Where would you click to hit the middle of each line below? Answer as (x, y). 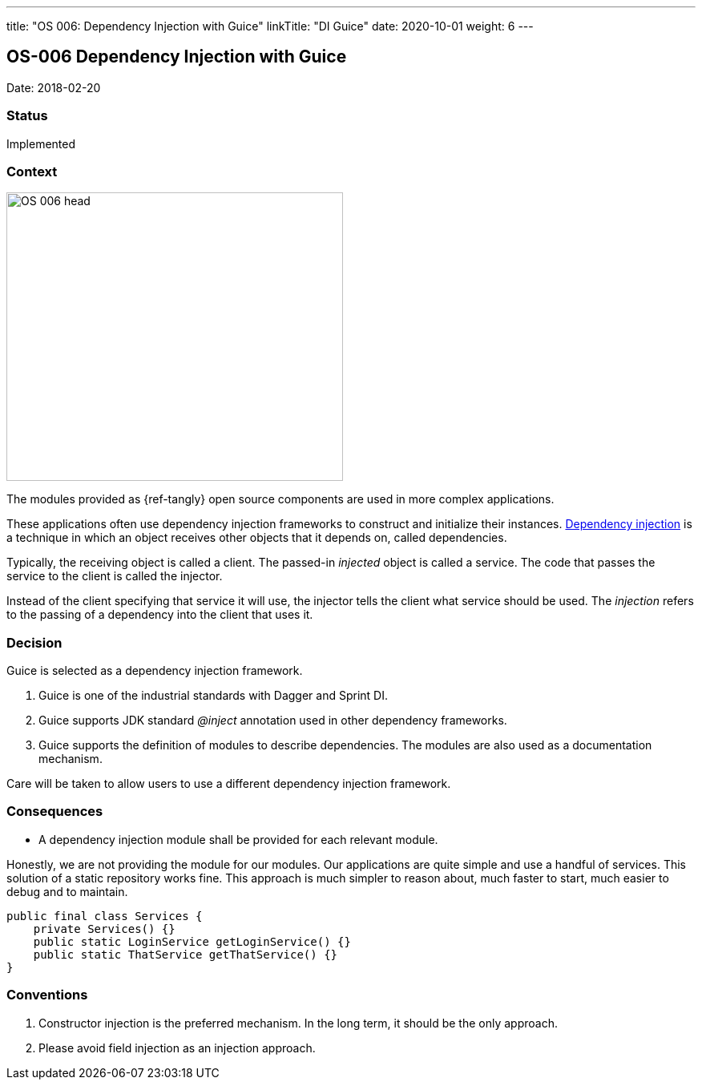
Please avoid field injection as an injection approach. (177, 1048)
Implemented (41, 143)
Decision (34, 642)
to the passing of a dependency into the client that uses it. (160, 615)
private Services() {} (104, 929)
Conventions (47, 995)
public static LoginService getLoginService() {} (192, 941)
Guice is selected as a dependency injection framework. (155, 671)
